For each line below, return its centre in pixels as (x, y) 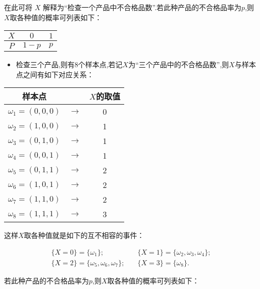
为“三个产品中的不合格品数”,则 (179, 64)
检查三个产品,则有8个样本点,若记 (69, 64)
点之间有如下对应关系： (55, 74)
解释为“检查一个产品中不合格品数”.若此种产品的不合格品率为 (142, 7)
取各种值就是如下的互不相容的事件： (84, 235)
